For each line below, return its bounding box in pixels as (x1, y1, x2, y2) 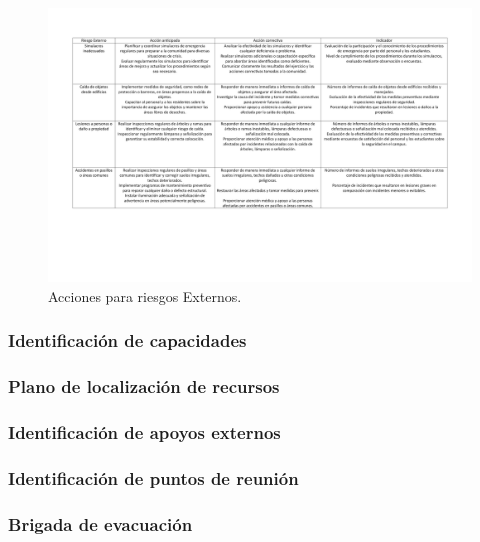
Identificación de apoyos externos (8, 419, 281, 444)
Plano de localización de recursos (8, 374, 280, 399)
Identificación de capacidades (8, 328, 247, 353)
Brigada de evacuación (8, 511, 193, 536)
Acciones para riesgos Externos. (48, 285, 242, 306)
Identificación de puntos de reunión (8, 465, 299, 490)
